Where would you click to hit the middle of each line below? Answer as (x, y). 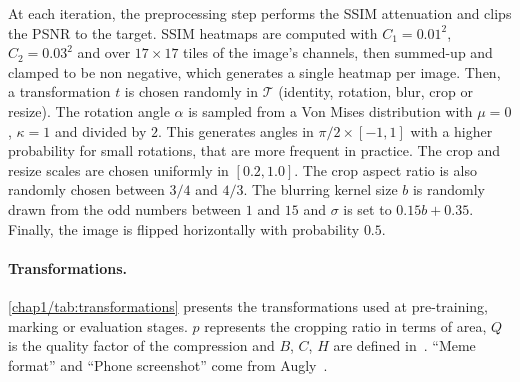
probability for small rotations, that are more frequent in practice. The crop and (254, 150)
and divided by (100, 130)
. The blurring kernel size (320, 189)
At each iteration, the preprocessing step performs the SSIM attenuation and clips (260, 13)
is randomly (449, 189)
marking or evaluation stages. (98, 325)
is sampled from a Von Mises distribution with (330, 110)
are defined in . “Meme (404, 345)
